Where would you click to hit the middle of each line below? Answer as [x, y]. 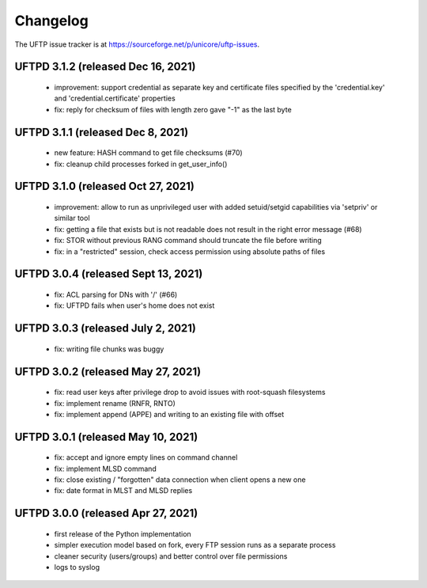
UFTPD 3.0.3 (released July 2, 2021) [106, 328]
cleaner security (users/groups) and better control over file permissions [171, 556]
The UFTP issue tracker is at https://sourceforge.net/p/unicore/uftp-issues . [137, 44]
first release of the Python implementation [123, 533]
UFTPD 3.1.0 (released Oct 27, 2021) [105, 186]
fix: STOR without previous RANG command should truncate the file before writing [188, 241]
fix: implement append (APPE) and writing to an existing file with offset [169, 414]
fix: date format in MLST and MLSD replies [123, 491]
